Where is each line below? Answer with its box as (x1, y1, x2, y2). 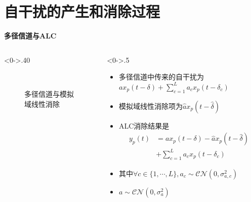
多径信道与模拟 (24, 88, 74, 99)
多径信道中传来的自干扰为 (118, 71, 204, 82)
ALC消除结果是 (118, 120, 170, 131)
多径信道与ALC (4, 30, 57, 41)
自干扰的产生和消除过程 (4, 1, 160, 22)
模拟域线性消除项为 (118, 100, 183, 111)
